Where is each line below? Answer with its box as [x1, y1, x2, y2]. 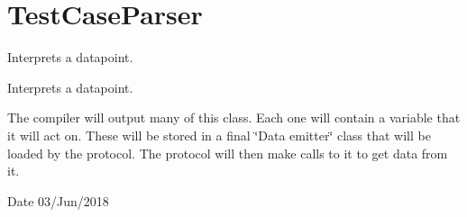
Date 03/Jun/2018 [7, 191, 109, 210]
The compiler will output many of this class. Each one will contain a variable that [7, 108, 461, 127]
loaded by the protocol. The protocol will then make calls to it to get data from [7, 143, 448, 162]
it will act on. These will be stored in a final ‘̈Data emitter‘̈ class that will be [7, 125, 431, 144]
